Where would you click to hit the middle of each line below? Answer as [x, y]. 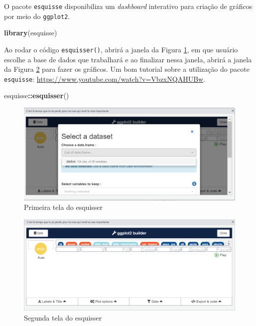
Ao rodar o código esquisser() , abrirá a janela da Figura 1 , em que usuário [121, 49]
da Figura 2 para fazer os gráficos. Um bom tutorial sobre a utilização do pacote [127, 69]
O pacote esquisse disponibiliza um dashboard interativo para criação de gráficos [128, 6]
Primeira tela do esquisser [64, 207]
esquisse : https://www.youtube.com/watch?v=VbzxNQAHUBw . [105, 79]
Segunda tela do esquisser [63, 317]
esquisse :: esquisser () [37, 95]
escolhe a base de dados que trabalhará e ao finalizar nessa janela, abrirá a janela [128, 59]
